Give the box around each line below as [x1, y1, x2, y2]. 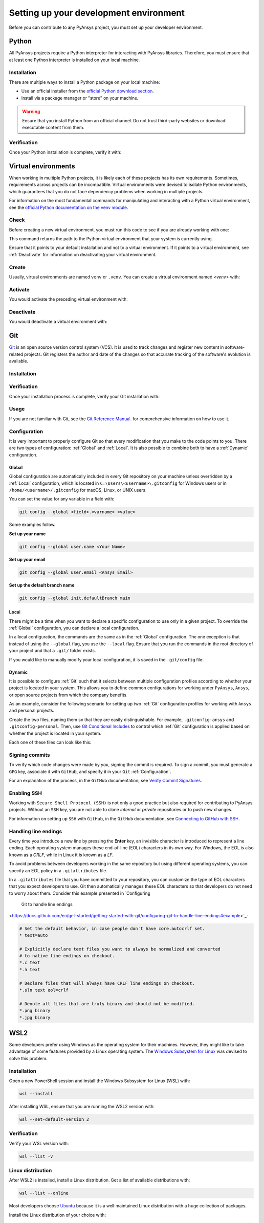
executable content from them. [22, 124, 85, 130]
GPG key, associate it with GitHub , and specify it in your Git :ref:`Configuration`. [9, 769, 171, 774]
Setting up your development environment [9, 7, 185, 18]
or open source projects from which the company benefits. [9, 692, 128, 698]
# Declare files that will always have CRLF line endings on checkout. [19, 980, 195, 986]
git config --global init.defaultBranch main [19, 595, 131, 601]
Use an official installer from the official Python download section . [21, 88, 154, 94]
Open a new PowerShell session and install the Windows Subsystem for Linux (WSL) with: [9, 1078, 190, 1084]
